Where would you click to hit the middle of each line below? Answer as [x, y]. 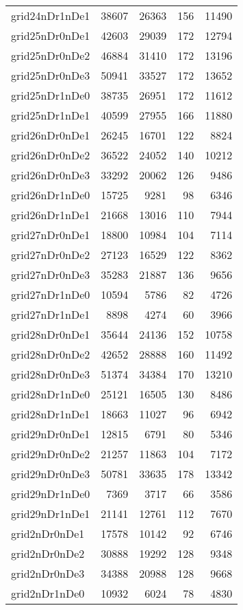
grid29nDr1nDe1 [51, 513]
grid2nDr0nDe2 [48, 553]
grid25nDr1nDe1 [51, 115]
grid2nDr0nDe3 [48, 573]
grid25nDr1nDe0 [51, 95]
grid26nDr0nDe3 [51, 175]
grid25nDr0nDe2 [51, 55]
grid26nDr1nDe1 [51, 215]
